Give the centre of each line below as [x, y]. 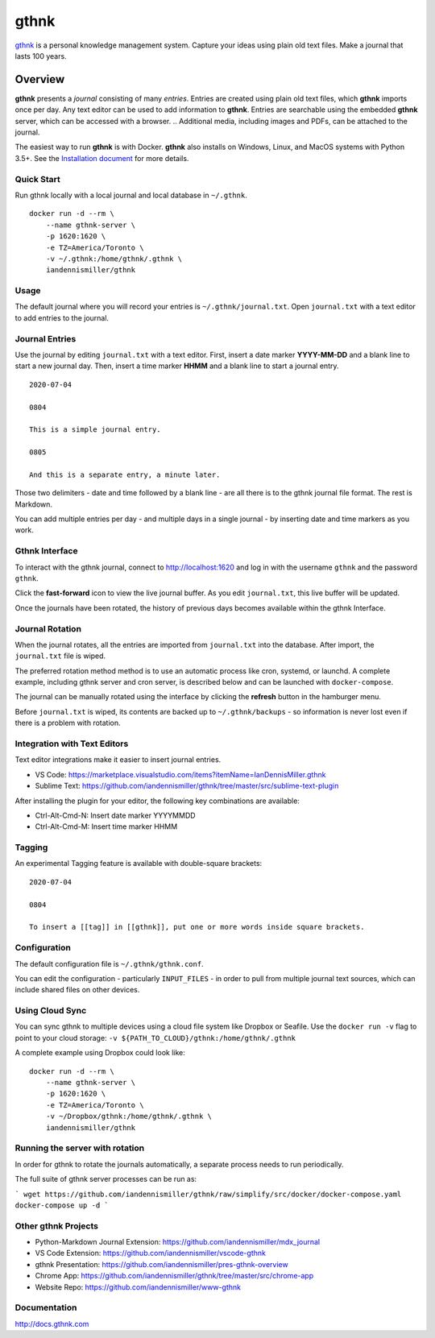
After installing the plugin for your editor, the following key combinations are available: [157, 801]
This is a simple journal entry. [95, 430]
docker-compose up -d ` [62, 1205]
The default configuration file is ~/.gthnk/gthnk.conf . [110, 963]
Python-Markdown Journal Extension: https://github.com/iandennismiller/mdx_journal [178, 1242]
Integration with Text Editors [72, 744]
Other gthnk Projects [56, 1226]
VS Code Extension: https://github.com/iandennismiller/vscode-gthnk [150, 1253]
